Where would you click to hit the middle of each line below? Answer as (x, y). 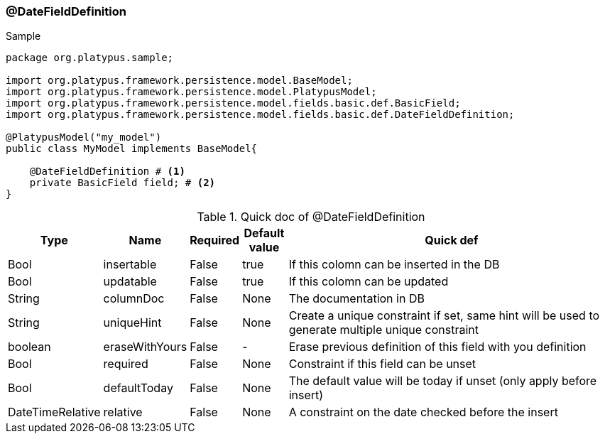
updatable (130, 282)
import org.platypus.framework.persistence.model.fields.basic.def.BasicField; (233, 103)
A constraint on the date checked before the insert (423, 412)
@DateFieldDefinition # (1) (107, 172)
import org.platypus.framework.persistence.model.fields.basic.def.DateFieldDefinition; (260, 115)
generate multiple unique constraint (384, 330)
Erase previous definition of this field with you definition (437, 347)
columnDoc (134, 299)
